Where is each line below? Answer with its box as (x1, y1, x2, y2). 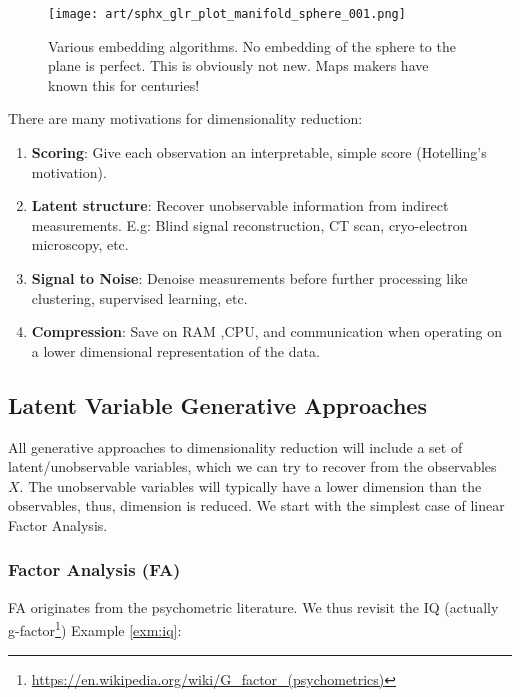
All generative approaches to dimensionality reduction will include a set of (8, 436, 463, 457)
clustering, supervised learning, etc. (31, 287, 248, 308)
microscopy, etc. (31, 234, 129, 255)
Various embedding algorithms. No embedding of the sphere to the (48, 35, 456, 56)
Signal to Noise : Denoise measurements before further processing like (31, 268, 468, 288)
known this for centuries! (48, 74, 200, 95)
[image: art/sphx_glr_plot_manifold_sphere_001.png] (48, 7, 406, 21)
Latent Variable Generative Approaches (8, 389, 427, 420)
